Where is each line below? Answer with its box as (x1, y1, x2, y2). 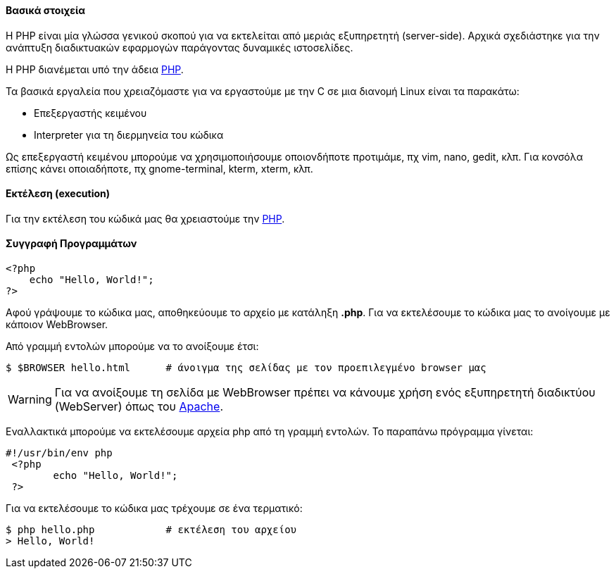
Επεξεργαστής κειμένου (34, 106, 147, 119)
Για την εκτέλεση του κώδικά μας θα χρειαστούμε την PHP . (6, 212, 285, 225)
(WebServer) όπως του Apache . (54, 399, 223, 414)
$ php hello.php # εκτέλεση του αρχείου (6, 524, 297, 536)
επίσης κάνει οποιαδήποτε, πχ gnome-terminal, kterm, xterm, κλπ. (6, 162, 313, 175)
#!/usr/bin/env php (6, 447, 113, 459)
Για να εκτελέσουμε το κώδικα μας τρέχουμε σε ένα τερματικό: (6, 502, 303, 515)
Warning (8, 392, 52, 407)
